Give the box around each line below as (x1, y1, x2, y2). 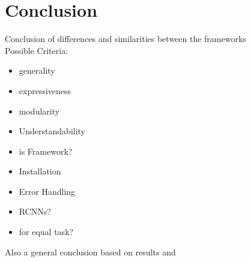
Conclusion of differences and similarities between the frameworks (5, 32, 246, 45)
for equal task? (19, 225, 74, 238)
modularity (19, 104, 60, 117)
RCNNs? (19, 205, 51, 218)
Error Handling (19, 185, 76, 197)
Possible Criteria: (5, 44, 68, 56)
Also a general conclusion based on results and (5, 245, 176, 258)
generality (19, 64, 55, 77)
